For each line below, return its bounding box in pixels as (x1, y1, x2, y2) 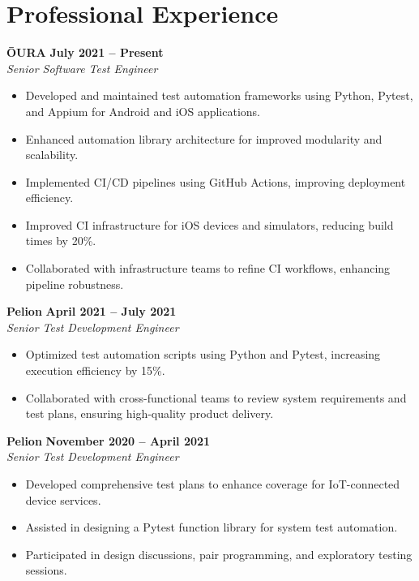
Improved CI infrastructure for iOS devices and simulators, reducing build (25, 216, 394, 233)
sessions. (25, 562, 67, 579)
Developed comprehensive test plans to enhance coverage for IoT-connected (25, 476, 400, 492)
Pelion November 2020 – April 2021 (6, 432, 211, 449)
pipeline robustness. (25, 275, 124, 292)
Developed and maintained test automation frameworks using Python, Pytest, (25, 87, 413, 104)
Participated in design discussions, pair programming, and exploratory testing (25, 545, 413, 562)
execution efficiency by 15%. (25, 362, 165, 379)
